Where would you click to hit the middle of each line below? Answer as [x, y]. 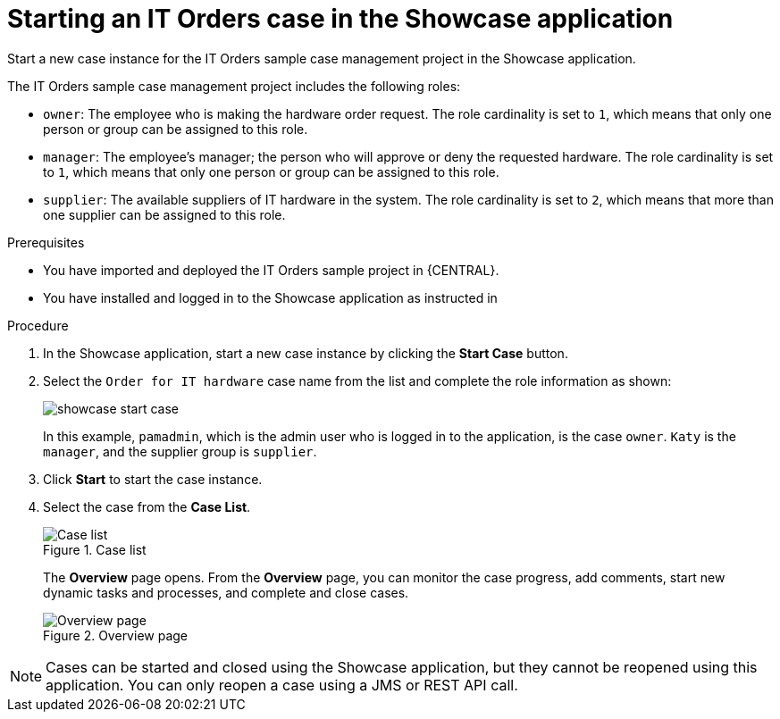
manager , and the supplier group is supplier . [180, 451]
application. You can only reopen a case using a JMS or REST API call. [282, 685]
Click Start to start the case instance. [153, 479]
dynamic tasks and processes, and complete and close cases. [226, 592]
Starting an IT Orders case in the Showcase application [340, 19]
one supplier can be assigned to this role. [164, 214]
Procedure [38, 325]
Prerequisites [46, 242]
